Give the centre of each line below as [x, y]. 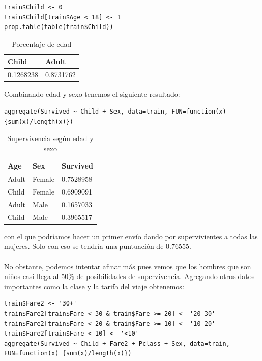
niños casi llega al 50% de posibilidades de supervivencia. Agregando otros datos [129, 276]
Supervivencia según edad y [50, 138]
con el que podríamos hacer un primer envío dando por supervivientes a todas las [131, 236]
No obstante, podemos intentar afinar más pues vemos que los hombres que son [128, 266]
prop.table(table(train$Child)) [59, 27]
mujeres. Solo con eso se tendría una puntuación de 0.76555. [98, 246]
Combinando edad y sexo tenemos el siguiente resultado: [92, 94]
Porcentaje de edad [42, 44]
